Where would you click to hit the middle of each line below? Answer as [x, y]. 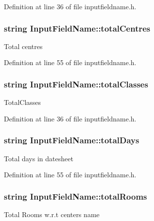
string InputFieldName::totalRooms [76, 196]
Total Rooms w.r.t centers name [52, 214]
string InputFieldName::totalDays [72, 140]
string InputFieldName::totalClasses [76, 84]
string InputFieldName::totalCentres [77, 28]
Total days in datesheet [39, 158]
